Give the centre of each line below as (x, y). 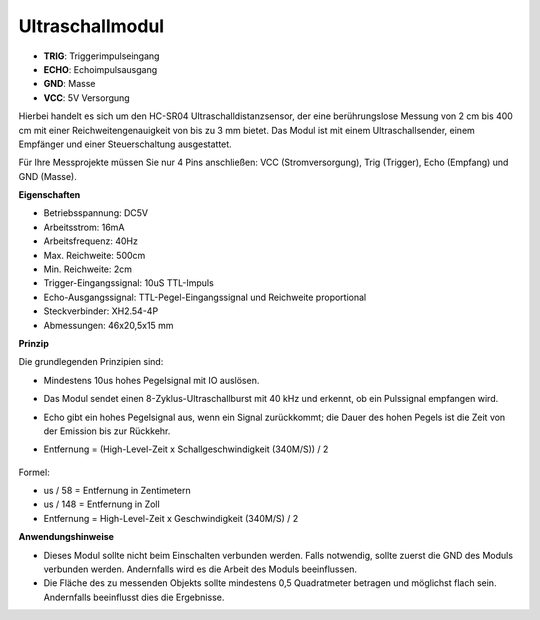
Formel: (34, 472)
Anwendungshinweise (66, 537)
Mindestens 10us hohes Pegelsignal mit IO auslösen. (151, 380)
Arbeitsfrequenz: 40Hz (91, 241)
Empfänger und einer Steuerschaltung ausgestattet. (125, 144)
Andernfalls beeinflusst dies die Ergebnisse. (134, 597)
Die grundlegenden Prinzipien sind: (91, 362)
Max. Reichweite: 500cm (94, 255)
